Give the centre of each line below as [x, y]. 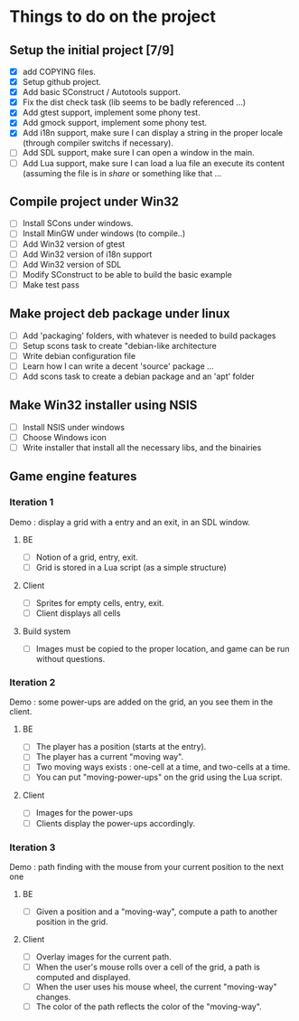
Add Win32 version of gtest [74, 244]
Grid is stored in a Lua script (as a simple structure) [131, 567]
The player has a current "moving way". [109, 757]
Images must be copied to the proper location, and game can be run [163, 648]
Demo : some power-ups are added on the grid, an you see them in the [141, 702]
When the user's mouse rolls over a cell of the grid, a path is [148, 967]
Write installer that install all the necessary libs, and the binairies [142, 447]
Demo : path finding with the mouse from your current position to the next [147, 866]
